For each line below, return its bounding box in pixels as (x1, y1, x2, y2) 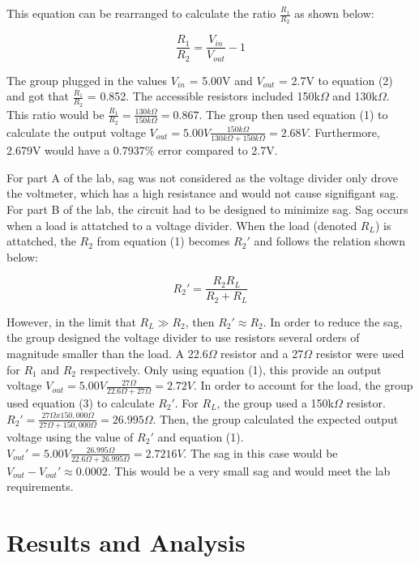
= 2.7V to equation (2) (279, 71, 393, 88)
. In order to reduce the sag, (263, 313, 403, 330)
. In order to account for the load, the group (194, 377, 413, 394)
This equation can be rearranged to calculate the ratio (6, 5, 276, 21)
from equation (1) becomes (96, 232, 230, 250)
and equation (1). (157, 428, 244, 445)
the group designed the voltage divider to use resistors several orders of (6, 329, 360, 346)
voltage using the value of (6, 428, 134, 445)
